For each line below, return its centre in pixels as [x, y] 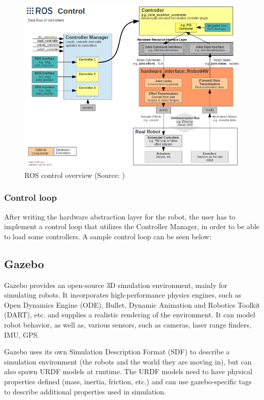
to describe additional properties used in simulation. [85, 391]
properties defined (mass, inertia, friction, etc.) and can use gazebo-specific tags [128, 381]
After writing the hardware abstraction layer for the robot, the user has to [120, 216]
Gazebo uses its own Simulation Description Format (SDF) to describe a [117, 352]
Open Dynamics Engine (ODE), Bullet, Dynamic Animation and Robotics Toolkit [132, 304]
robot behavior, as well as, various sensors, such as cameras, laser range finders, [128, 325]
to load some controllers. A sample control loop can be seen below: [108, 236]
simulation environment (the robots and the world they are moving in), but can [128, 361]
